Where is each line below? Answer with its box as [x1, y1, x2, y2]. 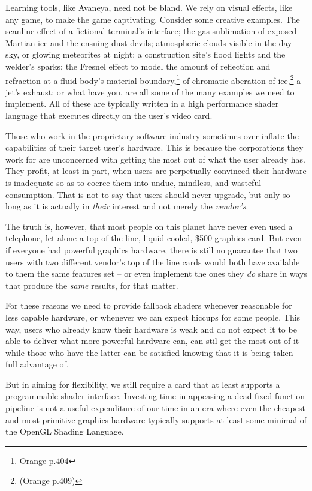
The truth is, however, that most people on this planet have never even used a [5, 220, 293, 232]
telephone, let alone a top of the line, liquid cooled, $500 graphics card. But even [5, 232, 302, 244]
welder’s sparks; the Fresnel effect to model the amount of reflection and [5, 59, 271, 72]
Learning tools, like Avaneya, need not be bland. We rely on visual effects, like [5, 1, 293, 13]
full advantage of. [5, 358, 69, 370]
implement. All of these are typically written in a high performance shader [5, 97, 279, 110]
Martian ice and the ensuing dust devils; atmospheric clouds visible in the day [5, 36, 292, 49]
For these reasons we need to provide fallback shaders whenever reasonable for [5, 299, 292, 312]
